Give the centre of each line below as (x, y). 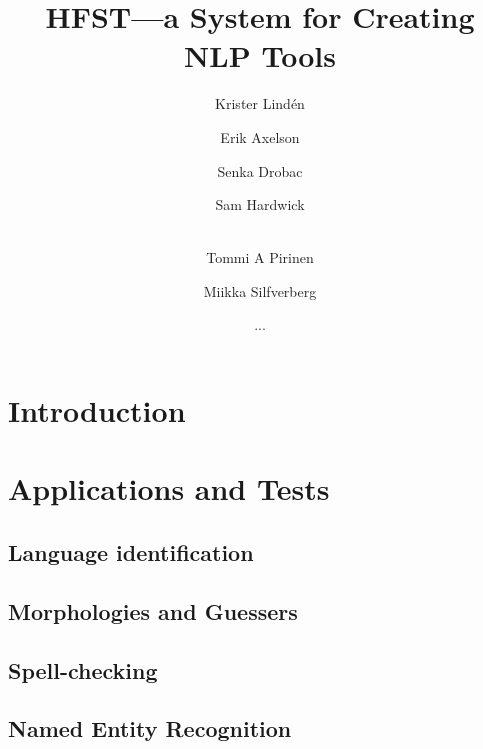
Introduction (97, 410)
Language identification (131, 552)
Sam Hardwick (260, 204)
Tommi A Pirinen (260, 257)
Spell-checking (83, 669)
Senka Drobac (260, 170)
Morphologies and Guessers (153, 610)
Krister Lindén (260, 103)
